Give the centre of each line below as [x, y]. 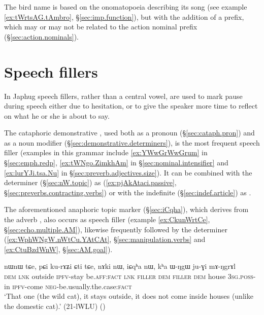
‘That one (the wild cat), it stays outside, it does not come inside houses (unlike [129, 296]
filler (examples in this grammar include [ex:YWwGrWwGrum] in [106, 152]
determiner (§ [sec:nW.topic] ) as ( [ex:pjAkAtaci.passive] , [90, 182]
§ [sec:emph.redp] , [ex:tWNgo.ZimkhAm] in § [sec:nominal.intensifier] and [116, 163]
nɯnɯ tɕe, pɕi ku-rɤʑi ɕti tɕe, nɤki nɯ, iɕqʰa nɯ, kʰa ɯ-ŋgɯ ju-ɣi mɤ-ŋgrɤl [120, 266]
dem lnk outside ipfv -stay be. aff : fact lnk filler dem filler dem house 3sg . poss [129, 276]
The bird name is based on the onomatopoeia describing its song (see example [126, 7]
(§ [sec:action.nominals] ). [41, 36]
